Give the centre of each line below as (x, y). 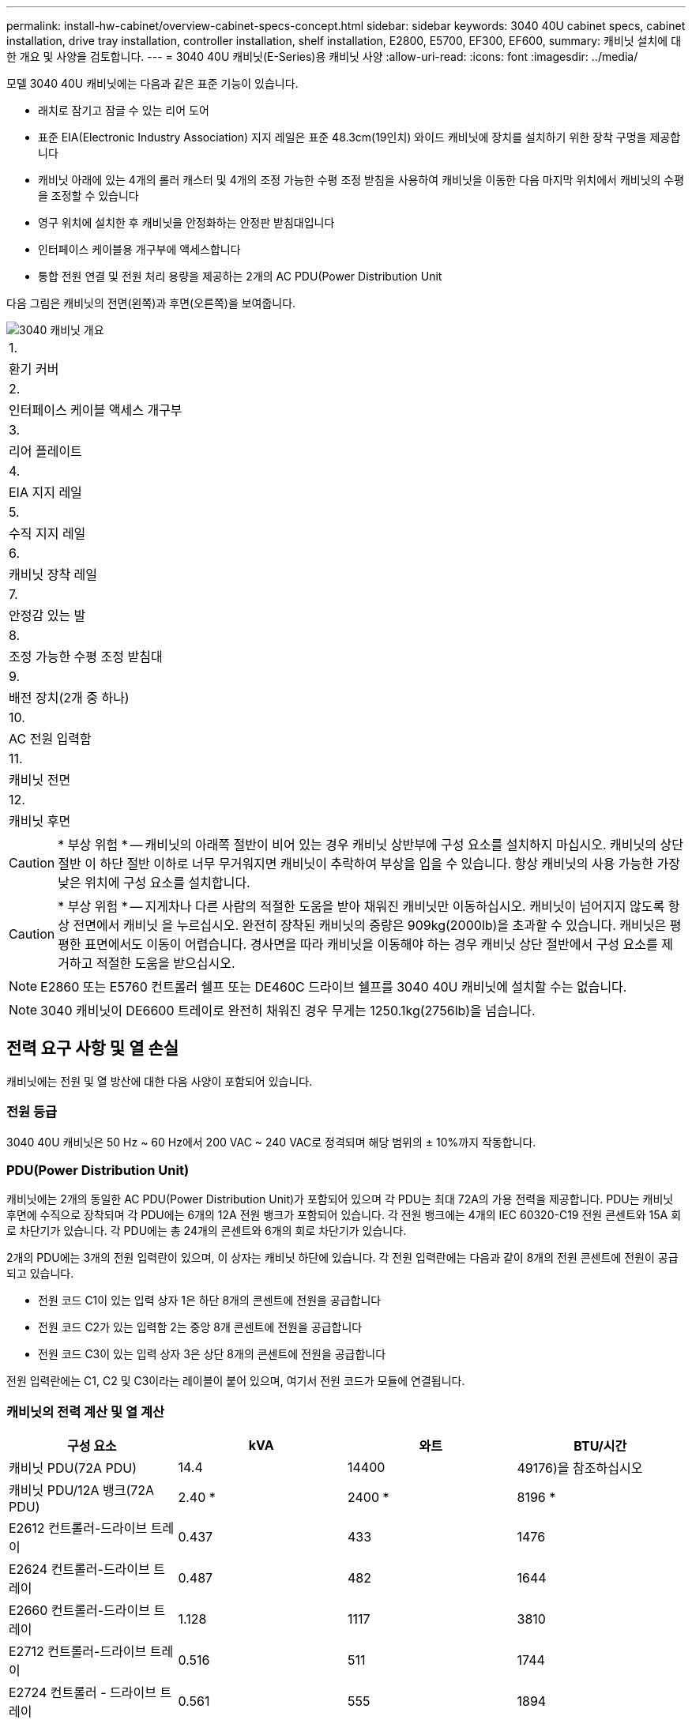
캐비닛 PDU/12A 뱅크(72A (82, 1491)
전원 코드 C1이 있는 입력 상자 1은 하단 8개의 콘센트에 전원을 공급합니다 (210, 1301)
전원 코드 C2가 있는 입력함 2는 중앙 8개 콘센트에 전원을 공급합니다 (200, 1327)
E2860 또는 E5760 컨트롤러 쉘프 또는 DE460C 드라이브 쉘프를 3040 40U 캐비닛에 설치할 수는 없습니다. (334, 987)
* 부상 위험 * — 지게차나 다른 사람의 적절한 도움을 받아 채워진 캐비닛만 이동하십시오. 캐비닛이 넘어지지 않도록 (361, 906)
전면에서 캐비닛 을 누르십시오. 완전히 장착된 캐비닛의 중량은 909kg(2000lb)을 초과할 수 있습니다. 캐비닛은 (370, 925)
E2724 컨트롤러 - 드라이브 (83, 1693)
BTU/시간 (600, 1446)
